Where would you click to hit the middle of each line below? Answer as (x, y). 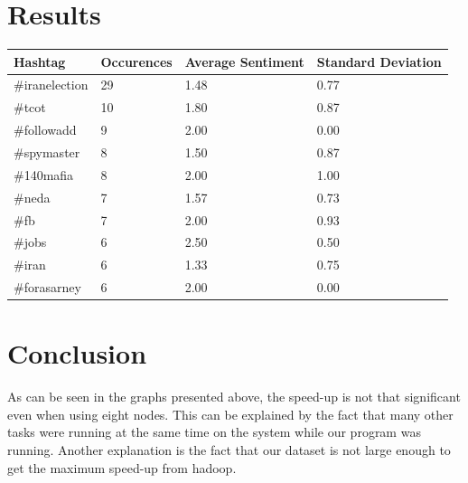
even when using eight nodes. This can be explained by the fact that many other (230, 414)
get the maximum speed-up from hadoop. (122, 467)
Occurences (136, 61)
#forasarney (47, 287)
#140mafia (44, 174)
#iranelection (51, 85)
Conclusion (77, 353)
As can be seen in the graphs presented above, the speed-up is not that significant (234, 397)
